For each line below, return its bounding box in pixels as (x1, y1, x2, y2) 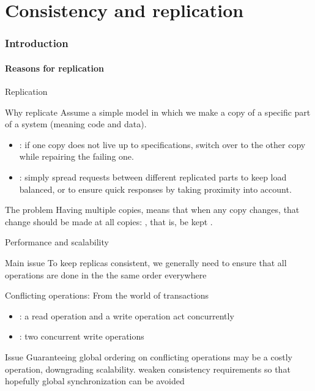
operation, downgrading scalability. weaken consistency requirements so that (5, 362, 291, 375)
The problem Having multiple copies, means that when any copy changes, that (5, 203, 300, 216)
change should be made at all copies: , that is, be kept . (5, 215, 213, 228)
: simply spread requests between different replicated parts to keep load (19, 170, 287, 183)
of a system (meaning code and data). (5, 117, 147, 130)
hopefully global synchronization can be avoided (5, 374, 185, 387)
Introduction (5, 35, 69, 51)
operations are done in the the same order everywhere (5, 268, 207, 281)
